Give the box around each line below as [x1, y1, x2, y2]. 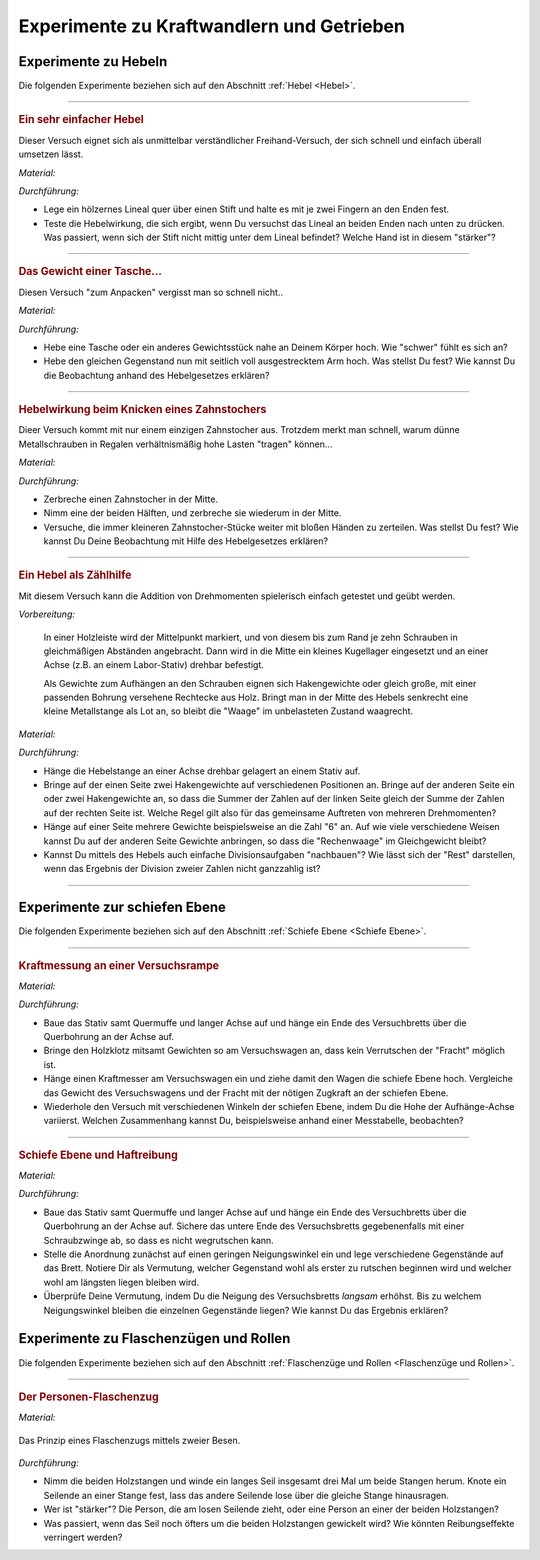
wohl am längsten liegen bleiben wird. [43, 1276, 200, 1288]
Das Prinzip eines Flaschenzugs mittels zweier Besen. [18, 1434, 241, 1446]
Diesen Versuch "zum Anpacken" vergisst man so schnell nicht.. [18, 286, 284, 298]
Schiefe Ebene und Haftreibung [18, 1148, 179, 1162]
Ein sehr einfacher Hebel [18, 113, 144, 127]
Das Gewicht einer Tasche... [18, 265, 162, 279]
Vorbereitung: [18, 608, 75, 620]
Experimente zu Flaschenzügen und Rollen [18, 1330, 291, 1347]
